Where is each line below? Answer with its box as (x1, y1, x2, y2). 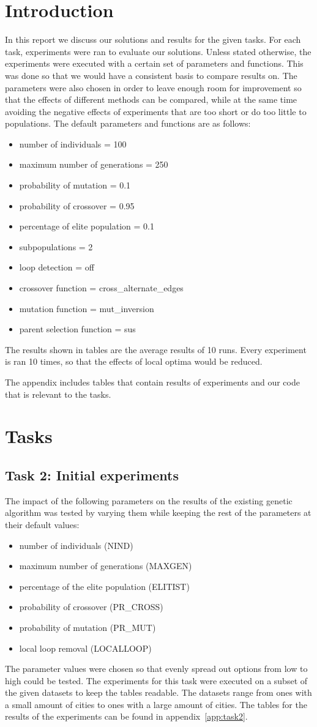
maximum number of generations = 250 (19, 158, 168, 171)
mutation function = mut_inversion (19, 302, 154, 315)
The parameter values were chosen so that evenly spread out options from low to (5, 662, 308, 675)
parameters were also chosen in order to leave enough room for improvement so (5, 81, 302, 94)
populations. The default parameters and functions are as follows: (5, 117, 251, 130)
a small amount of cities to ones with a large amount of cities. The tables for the (5, 698, 307, 710)
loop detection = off (19, 261, 94, 274)
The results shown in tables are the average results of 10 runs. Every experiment (5, 343, 307, 356)
